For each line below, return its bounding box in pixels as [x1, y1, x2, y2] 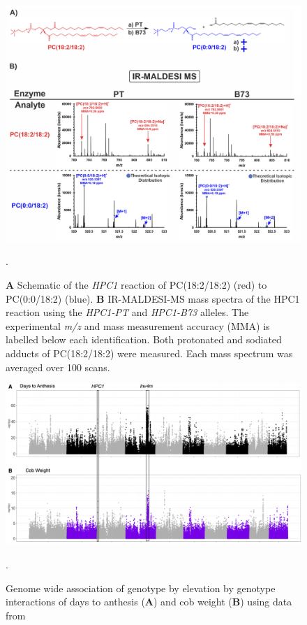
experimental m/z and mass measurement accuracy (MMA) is [6, 318, 270, 333]
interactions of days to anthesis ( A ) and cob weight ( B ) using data [6, 594, 292, 609]
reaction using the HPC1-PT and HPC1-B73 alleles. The [6, 305, 249, 319]
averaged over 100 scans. [6, 359, 110, 374]
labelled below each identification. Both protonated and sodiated [6, 332, 282, 347]
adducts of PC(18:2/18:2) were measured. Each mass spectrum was [6, 346, 293, 361]
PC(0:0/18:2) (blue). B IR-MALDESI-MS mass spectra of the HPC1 [6, 291, 300, 306]
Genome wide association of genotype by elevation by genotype [6, 580, 276, 595]
